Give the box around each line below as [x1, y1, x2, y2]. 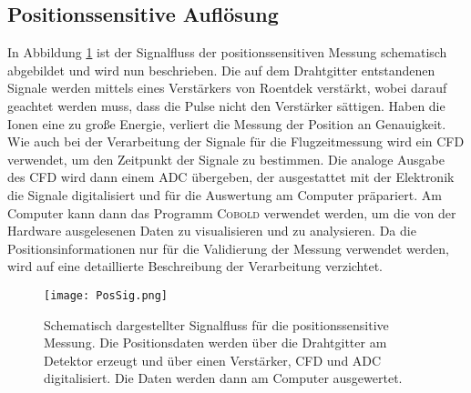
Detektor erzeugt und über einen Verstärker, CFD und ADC [44, 350, 382, 369]
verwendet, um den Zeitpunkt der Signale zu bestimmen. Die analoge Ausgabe [7, 149, 445, 168]
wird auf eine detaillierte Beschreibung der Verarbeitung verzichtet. [7, 257, 384, 276]
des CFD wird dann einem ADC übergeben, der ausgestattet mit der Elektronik [7, 167, 455, 186]
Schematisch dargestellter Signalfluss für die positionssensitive [44, 315, 389, 334]
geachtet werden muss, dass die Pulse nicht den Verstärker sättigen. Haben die [7, 96, 445, 115]
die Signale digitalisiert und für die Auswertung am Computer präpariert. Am [7, 185, 442, 204]
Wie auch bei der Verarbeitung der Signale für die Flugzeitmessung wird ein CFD [7, 132, 465, 151]
